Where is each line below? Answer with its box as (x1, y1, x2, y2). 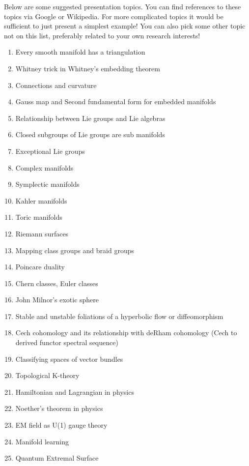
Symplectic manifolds (15, 179, 80, 189)
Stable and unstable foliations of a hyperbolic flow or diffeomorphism (15, 311, 223, 321)
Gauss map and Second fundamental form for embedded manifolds (15, 96, 216, 107)
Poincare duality (15, 262, 65, 272)
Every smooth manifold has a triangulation (15, 47, 145, 57)
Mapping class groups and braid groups (15, 245, 134, 255)
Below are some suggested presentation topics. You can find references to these (4, 1, 241, 11)
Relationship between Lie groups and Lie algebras (15, 113, 166, 123)
